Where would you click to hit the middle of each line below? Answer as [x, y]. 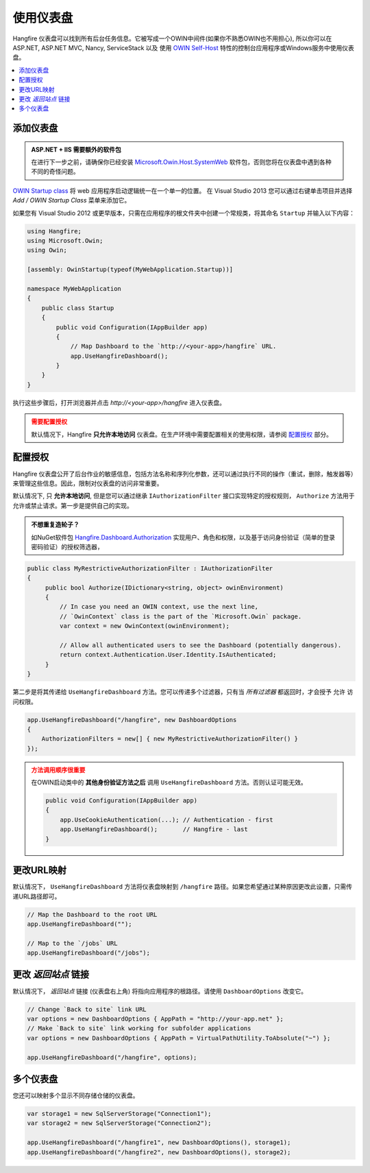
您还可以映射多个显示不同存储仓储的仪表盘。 [76, 1095]
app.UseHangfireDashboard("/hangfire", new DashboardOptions [132, 720]
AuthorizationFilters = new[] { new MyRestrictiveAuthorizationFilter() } [170, 739]
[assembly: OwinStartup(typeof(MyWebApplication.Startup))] [130, 270]
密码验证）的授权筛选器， [67, 546]
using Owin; [47, 250]
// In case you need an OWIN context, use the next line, [159, 607]
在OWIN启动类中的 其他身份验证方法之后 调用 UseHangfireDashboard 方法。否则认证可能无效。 [169, 782]
